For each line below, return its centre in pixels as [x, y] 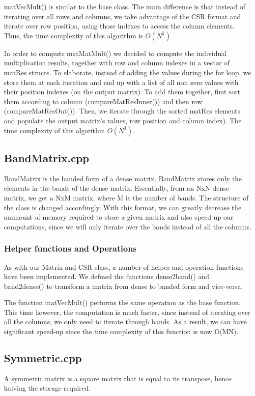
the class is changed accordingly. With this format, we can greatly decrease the [123, 207]
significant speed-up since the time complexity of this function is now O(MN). [121, 331]
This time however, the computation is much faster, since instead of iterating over [127, 312]
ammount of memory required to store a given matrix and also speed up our [119, 217]
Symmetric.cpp [43, 358]
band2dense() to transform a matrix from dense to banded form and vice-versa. [124, 286]
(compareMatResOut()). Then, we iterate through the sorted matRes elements [122, 111]
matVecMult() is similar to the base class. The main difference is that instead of [125, 6]
